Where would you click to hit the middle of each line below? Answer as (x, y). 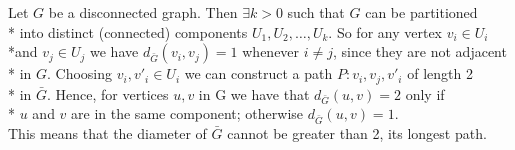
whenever (271, 51)
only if (425, 93)
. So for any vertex (385, 31)
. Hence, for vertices (108, 93)
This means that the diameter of (107, 133)
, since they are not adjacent (420, 51)
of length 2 (440, 73)
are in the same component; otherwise (187, 113)
